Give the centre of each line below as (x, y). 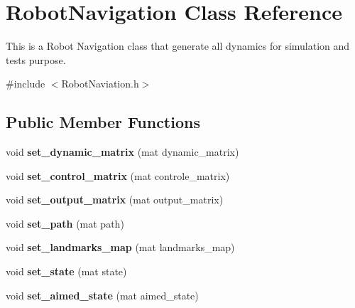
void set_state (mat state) (66, 271)
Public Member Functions (103, 122)
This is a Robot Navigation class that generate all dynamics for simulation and (178, 46)
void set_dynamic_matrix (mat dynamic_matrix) (122, 152)
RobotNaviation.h (100, 84)
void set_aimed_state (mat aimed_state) (102, 295)
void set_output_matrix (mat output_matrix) (115, 200)
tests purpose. (36, 59)
